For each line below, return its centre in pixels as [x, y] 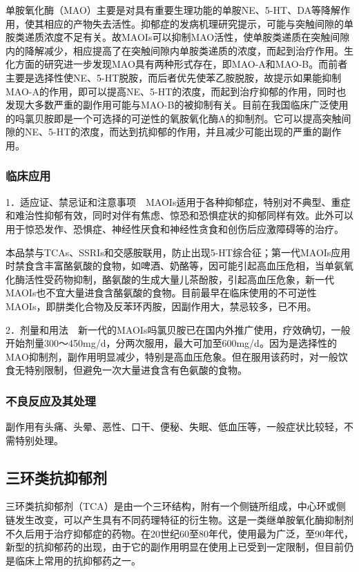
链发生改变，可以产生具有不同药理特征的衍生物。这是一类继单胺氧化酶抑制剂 [179, 520]
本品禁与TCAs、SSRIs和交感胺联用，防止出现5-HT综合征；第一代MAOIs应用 [178, 252]
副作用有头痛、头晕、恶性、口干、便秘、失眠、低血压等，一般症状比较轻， [175, 427]
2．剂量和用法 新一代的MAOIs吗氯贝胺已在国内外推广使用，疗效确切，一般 [178, 329]
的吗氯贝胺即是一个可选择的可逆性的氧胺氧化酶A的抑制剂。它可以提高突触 [174, 118]
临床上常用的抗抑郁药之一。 [78, 560]
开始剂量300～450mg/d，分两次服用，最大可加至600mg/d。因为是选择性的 [171, 343]
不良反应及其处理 [51, 400]
